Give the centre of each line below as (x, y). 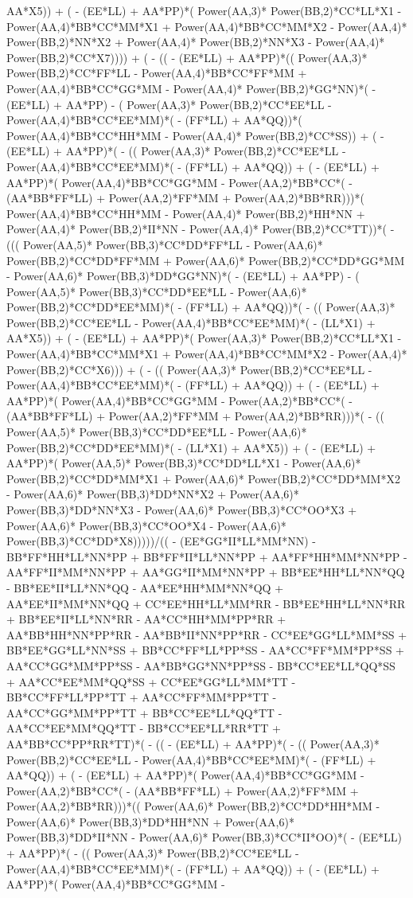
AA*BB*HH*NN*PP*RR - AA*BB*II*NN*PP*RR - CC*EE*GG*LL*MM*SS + (207, 634)
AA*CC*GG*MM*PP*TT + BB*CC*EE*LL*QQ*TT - (144, 712)
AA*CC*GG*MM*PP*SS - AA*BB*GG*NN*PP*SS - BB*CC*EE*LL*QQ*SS (201, 665)
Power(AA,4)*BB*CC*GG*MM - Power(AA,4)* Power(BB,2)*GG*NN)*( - (191, 88)
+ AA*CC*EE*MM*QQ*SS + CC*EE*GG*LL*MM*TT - (151, 681)
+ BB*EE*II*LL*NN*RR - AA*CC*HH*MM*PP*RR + (146, 619)
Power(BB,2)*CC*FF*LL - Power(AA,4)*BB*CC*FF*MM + (157, 73)
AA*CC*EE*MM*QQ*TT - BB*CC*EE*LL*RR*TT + (144, 728)
